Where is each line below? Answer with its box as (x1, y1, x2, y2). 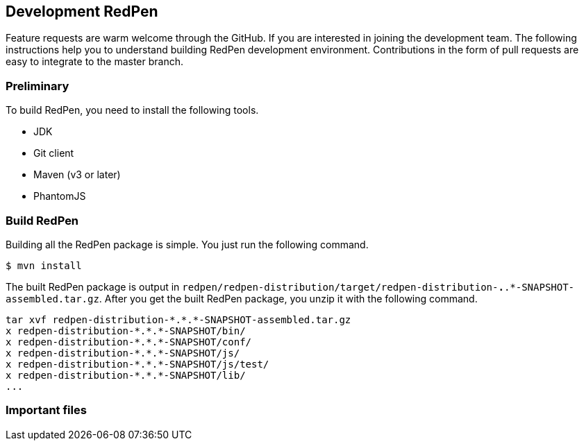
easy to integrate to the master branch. (6, 55, 184, 68)
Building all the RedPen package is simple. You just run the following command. (6, 238, 369, 250)
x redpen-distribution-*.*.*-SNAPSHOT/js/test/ (6, 358, 269, 370)
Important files (6, 403, 87, 418)
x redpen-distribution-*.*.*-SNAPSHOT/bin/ (6, 325, 246, 336)
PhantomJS (33, 190, 86, 203)
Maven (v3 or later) (33, 169, 121, 181)
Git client (33, 147, 74, 160)
